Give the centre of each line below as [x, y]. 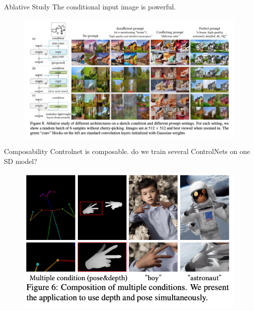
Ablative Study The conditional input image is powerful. [90, 6]
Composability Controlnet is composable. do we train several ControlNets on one [127, 151]
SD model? [21, 161]
